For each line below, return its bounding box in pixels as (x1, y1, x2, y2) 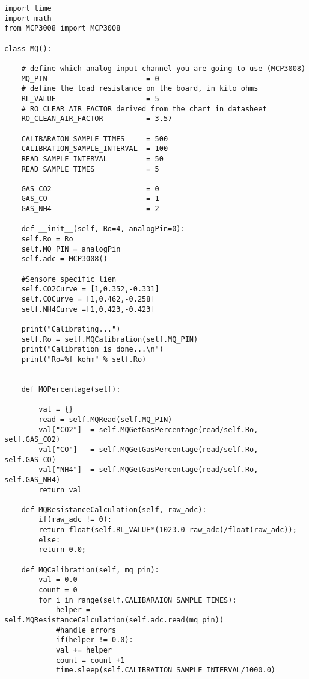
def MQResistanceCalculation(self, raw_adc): (21, 505, 207, 514)
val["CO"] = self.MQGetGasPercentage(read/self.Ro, (38, 445, 259, 454)
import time (4, 4, 52, 13)
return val (38, 485, 82, 494)
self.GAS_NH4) (4, 475, 61, 484)
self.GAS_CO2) (4, 435, 61, 444)
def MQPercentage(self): (21, 385, 121, 394)
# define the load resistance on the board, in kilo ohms (21, 84, 259, 93)
